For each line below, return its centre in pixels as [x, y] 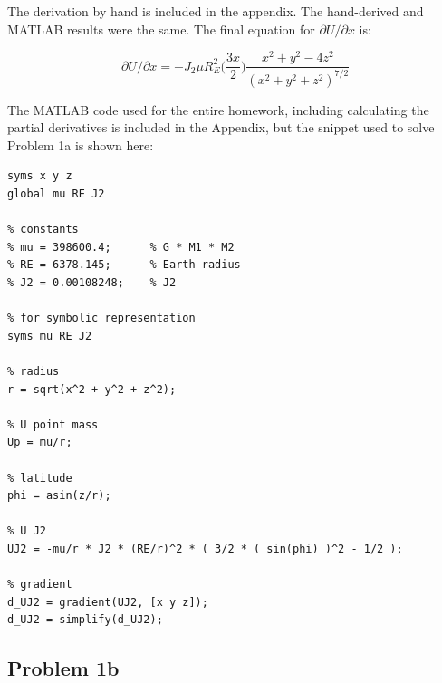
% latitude [40, 478]
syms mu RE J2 [50, 336]
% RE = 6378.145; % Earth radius [124, 265]
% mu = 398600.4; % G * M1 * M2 [121, 247]
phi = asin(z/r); [59, 496]
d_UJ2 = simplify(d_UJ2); [85, 620]
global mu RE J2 [56, 194]
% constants [43, 230]
